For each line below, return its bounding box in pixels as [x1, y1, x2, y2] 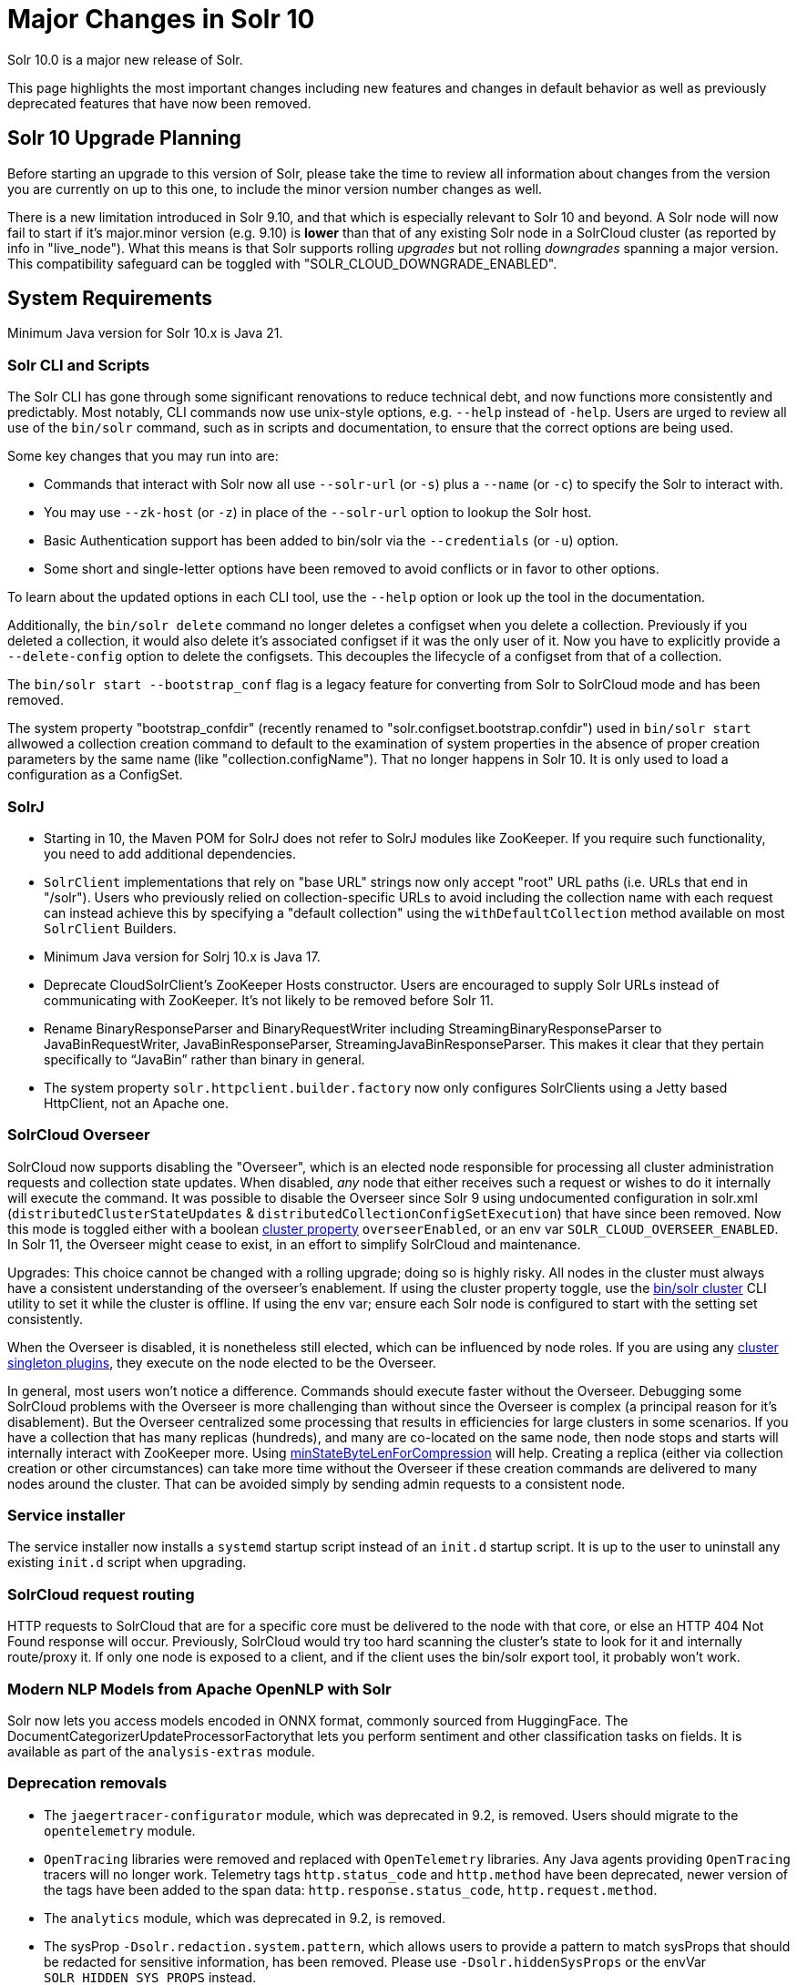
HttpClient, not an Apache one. [44, 1094, 230, 1111]
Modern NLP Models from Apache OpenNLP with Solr [7, 1679, 392, 1698]
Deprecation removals [7, 1774, 168, 1793]
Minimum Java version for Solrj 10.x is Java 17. [44, 948, 321, 964]
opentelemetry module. [44, 1822, 196, 1838]
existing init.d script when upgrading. [7, 1554, 247, 1571]
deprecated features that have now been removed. [7, 95, 312, 111]
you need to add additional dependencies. [44, 845, 296, 861]
